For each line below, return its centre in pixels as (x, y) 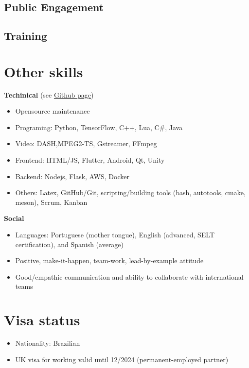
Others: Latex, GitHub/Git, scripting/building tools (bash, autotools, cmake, (130, 192)
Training (26, 36)
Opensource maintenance (53, 111)
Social (14, 218)
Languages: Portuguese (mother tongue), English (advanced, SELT (115, 235)
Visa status (42, 320)
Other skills (44, 71)
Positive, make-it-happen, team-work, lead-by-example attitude (109, 260)
